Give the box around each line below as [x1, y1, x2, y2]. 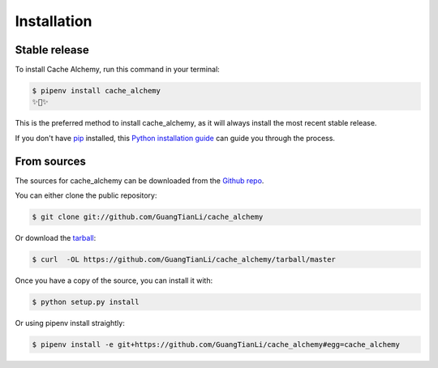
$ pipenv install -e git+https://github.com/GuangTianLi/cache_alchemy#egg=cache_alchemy [32, 340, 401, 349]
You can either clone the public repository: [15, 190, 157, 200]
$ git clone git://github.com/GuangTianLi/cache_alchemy [32, 212, 264, 222]
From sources [15, 154, 87, 168]
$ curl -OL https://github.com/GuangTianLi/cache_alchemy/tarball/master [32, 255, 337, 264]
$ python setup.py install [32, 297, 140, 307]
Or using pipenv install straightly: [15, 319, 125, 328]
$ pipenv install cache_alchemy [32, 86, 161, 96]
